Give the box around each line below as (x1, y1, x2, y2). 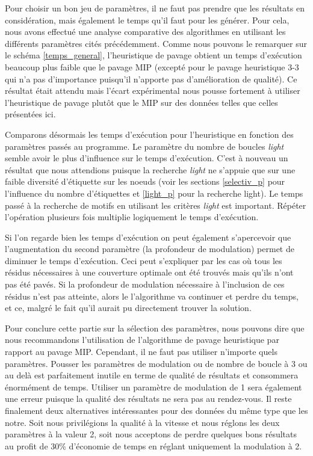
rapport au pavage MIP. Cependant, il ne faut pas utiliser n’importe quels (5, 345, 277, 358)
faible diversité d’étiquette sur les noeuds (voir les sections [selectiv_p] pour (5, 175, 285, 188)
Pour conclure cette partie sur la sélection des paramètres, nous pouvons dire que (5, 321, 305, 334)
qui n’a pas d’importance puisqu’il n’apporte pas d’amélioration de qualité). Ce (5, 72, 297, 85)
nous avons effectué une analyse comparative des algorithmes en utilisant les (5, 25, 286, 38)
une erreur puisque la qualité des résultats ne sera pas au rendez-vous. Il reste (5, 392, 292, 405)
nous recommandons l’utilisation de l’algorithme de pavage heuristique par (5, 333, 279, 346)
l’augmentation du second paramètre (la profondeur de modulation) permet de (5, 242, 294, 255)
